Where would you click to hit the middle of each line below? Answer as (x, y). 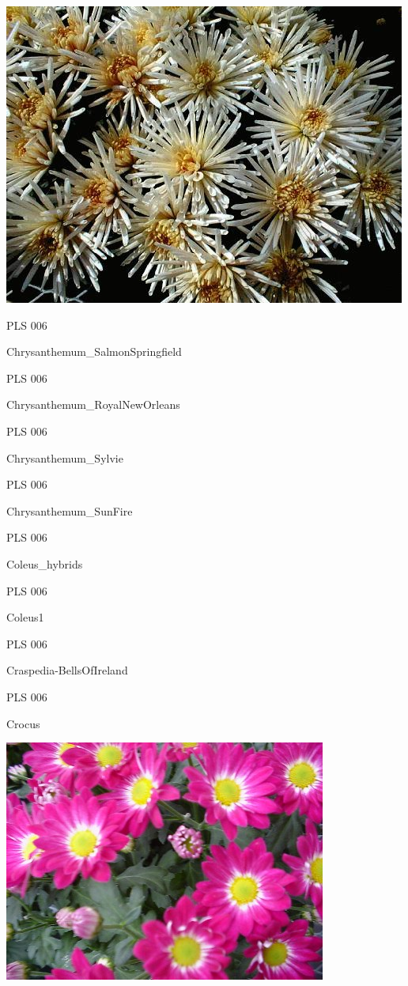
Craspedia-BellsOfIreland (67, 670)
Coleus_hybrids (45, 563)
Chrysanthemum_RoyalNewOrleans (93, 404)
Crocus (23, 723)
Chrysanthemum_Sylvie (65, 457)
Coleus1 (25, 617)
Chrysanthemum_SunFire (70, 510)
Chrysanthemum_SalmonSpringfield (94, 351)
